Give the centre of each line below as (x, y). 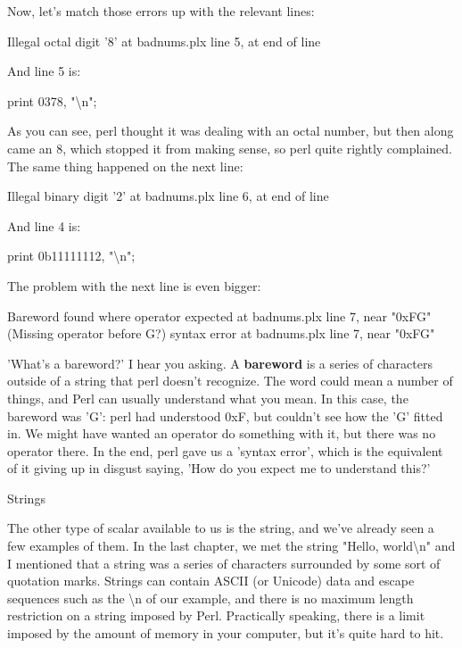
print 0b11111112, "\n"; (71, 256)
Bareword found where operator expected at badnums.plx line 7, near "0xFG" (219, 316)
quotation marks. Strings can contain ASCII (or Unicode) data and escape (211, 581)
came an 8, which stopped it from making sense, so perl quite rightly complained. (230, 148)
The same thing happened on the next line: (125, 166)
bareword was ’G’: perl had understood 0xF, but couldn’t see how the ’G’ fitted (225, 415)
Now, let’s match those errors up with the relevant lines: (161, 11)
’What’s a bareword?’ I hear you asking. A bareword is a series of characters (220, 363)
